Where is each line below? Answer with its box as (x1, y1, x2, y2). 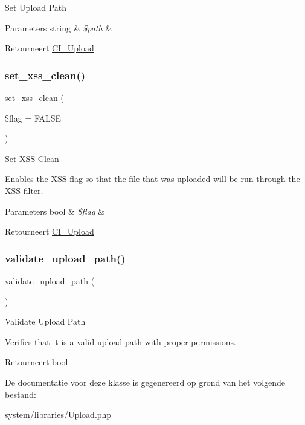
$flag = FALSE (5, 111, 62, 124)
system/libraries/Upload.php (5, 408, 112, 421)
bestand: (5, 388, 36, 400)
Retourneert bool (5, 355, 68, 368)
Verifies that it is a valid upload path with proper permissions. (5, 335, 236, 348)
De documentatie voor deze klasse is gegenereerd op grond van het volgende (5, 375, 286, 388)
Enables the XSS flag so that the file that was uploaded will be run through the (5, 172, 300, 185)
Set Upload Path (5, 1, 67, 13)
